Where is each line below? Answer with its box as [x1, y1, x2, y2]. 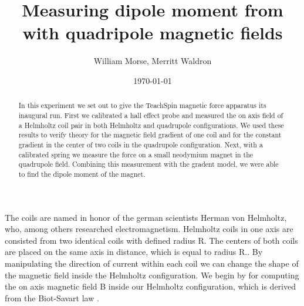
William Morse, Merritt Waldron [93, 55, 212, 67]
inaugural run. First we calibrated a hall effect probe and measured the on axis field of [18, 110, 283, 120]
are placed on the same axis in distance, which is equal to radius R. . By [5, 246, 263, 258]
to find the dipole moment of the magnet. [18, 169, 146, 179]
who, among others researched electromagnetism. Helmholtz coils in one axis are [5, 223, 293, 235]
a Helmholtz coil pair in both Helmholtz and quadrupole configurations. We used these [18, 120, 284, 130]
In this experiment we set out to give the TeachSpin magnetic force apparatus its [18, 100, 266, 110]
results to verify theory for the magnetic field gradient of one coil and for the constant [18, 130, 282, 140]
